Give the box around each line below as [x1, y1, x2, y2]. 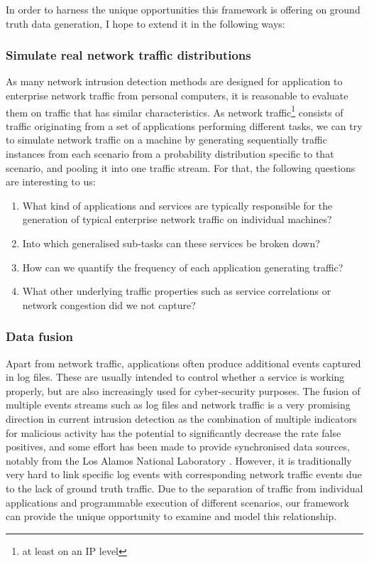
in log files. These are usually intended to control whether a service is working [6, 369, 345, 384]
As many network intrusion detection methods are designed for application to [6, 74, 343, 89]
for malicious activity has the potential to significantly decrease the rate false [6, 425, 341, 440]
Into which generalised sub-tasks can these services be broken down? [22, 236, 320, 250]
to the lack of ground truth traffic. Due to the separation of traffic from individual [6, 480, 363, 495]
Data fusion [6, 328, 73, 345]
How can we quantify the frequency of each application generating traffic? [22, 259, 343, 274]
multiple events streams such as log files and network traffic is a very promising [6, 397, 351, 412]
